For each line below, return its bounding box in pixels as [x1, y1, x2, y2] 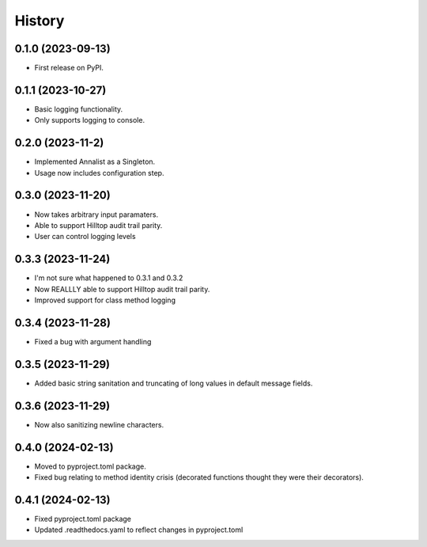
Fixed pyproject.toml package [34, 514, 132, 523]
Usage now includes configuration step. [34, 168, 164, 177]
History [14, 12, 65, 29]
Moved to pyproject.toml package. [34, 462, 146, 471]
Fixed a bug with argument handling [34, 336, 152, 346]
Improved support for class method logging [34, 295, 176, 305]
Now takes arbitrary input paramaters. [34, 210, 158, 219]
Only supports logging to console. [34, 116, 145, 125]
